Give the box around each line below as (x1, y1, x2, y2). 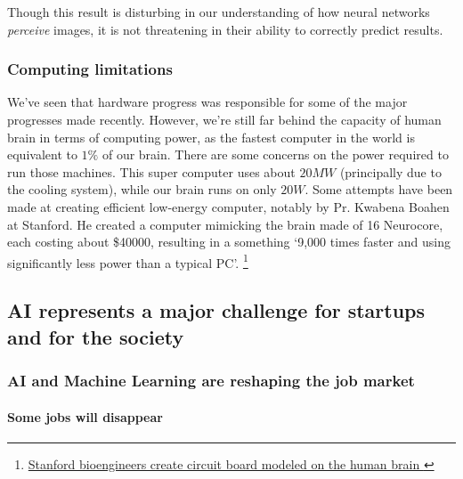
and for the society (7, 322, 184, 350)
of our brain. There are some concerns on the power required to (102, 145, 449, 164)
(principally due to (339, 162, 442, 181)
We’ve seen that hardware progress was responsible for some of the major (7, 93, 408, 111)
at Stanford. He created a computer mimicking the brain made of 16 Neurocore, (7, 215, 443, 233)
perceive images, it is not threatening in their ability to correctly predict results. (7, 20, 443, 38)
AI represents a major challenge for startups (7, 296, 426, 324)
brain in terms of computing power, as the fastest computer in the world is (7, 127, 415, 146)
